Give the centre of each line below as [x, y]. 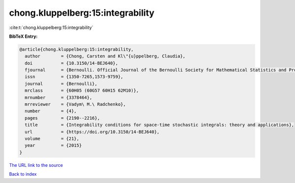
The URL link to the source [36, 165]
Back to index [23, 174]
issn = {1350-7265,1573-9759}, [74, 77]
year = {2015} [53, 145]
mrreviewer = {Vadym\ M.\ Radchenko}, [75, 105]
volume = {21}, [52, 139]
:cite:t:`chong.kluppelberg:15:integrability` [51, 27]
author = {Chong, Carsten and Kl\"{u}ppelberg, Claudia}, [105, 56]
